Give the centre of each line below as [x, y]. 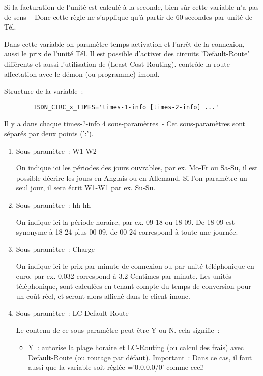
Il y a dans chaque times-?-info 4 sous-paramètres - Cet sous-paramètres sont [125, 123]
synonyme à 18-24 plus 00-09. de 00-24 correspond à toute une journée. [127, 232]
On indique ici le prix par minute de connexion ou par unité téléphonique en [135, 266]
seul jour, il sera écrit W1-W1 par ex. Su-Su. [86, 187]
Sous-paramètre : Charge [55, 249]
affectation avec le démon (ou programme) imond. [82, 74]
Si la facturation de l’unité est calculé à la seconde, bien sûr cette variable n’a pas [131, 7]
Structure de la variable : [44, 91]
